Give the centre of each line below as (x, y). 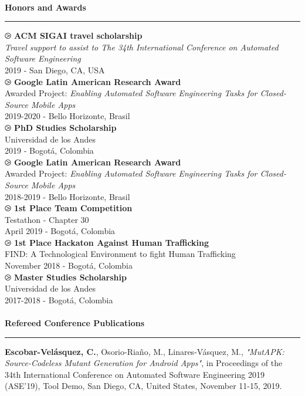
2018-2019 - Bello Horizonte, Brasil (67, 196)
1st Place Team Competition (73, 208)
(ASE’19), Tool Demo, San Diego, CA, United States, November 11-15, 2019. (143, 386)
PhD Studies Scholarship (65, 127)
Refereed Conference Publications (75, 323)
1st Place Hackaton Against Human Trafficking (111, 242)
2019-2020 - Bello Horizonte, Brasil (67, 116)
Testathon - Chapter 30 (47, 219)
